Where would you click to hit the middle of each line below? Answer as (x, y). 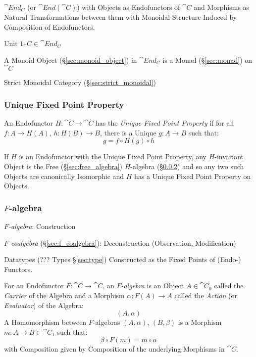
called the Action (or (206, 295)
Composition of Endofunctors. (50, 26)
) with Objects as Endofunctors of (128, 7)
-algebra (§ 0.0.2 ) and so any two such (187, 166)
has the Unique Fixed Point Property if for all (165, 123)
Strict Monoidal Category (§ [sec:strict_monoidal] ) (80, 82)
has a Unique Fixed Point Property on (193, 176)
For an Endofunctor (34, 286)
